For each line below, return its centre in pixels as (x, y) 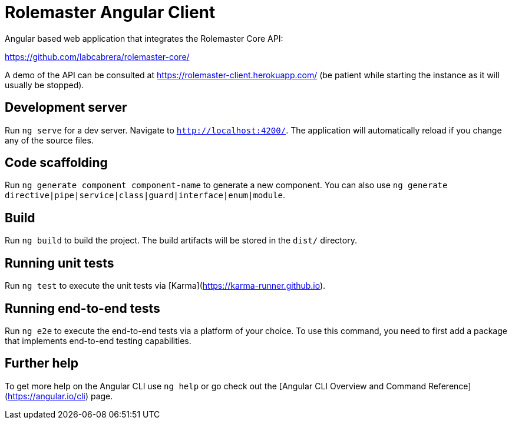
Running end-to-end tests (82, 308)
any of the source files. (49, 140)
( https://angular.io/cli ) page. (59, 396)
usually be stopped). (44, 85)
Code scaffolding (56, 163)
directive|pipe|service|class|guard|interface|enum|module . (145, 195)
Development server (66, 108)
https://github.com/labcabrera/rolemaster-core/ (97, 56)
